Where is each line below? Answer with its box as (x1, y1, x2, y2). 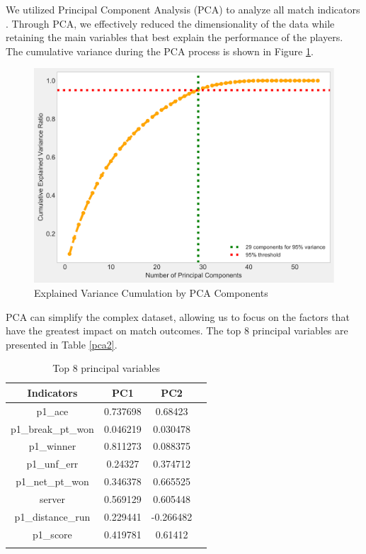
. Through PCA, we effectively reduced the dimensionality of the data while (6, 16, 335, 30)
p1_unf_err (26, 456, 79, 471)
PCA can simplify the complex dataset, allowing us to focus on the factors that (6, 309, 350, 324)
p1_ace (36, 403, 69, 418)
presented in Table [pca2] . (6, 337, 118, 351)
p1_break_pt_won (11, 421, 94, 436)
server (39, 491, 65, 506)
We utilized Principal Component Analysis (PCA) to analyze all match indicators (6, 2, 360, 16)
